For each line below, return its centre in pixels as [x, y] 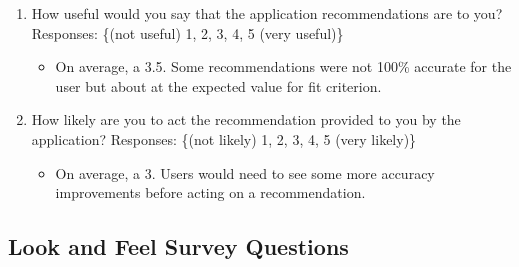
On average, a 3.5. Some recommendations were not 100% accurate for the [283, 66]
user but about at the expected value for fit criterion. [218, 85]
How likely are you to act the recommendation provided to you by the [246, 119]
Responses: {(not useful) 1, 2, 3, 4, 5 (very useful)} [187, 32]
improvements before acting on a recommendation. [210, 192]
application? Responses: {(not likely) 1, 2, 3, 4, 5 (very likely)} [224, 138]
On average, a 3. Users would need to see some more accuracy [245, 172]
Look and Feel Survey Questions [178, 246]
